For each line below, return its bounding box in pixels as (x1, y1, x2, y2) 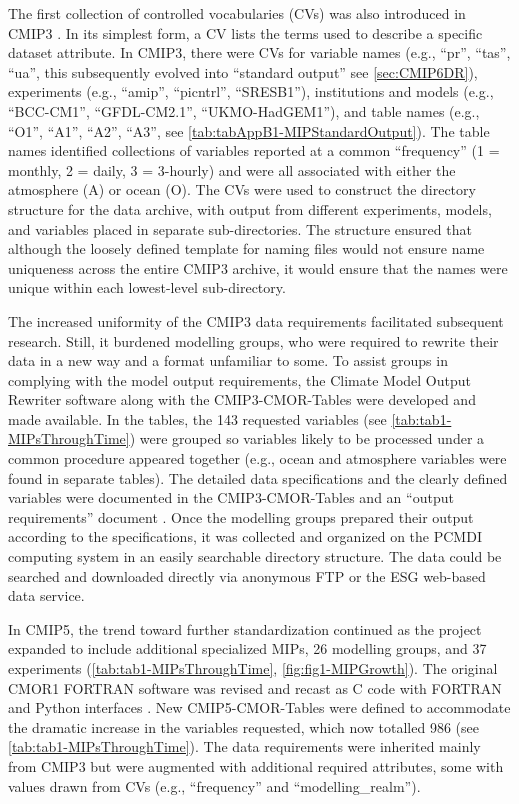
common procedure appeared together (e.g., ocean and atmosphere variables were (8, 448, 507, 469)
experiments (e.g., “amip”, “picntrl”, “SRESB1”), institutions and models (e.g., (8, 81, 494, 102)
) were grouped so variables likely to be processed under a (129, 428, 485, 449)
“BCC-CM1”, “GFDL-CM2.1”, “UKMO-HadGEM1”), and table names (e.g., (8, 100, 480, 121)
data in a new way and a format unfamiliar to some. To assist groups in (8, 350, 448, 371)
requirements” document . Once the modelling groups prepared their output (8, 506, 474, 527)
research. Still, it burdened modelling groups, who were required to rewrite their (8, 330, 499, 351)
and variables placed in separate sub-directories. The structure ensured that (8, 218, 472, 239)
